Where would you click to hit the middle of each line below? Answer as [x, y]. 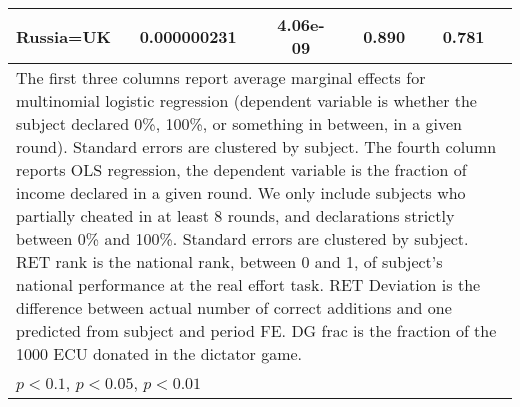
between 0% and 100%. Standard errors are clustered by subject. [242, 238]
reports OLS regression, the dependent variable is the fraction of [241, 169]
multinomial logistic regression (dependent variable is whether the [246, 100]
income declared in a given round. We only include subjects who [241, 192]
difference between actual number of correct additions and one [234, 307]
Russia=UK [63, 36]
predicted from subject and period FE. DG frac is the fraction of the [256, 330]
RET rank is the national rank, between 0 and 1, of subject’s [229, 261]
